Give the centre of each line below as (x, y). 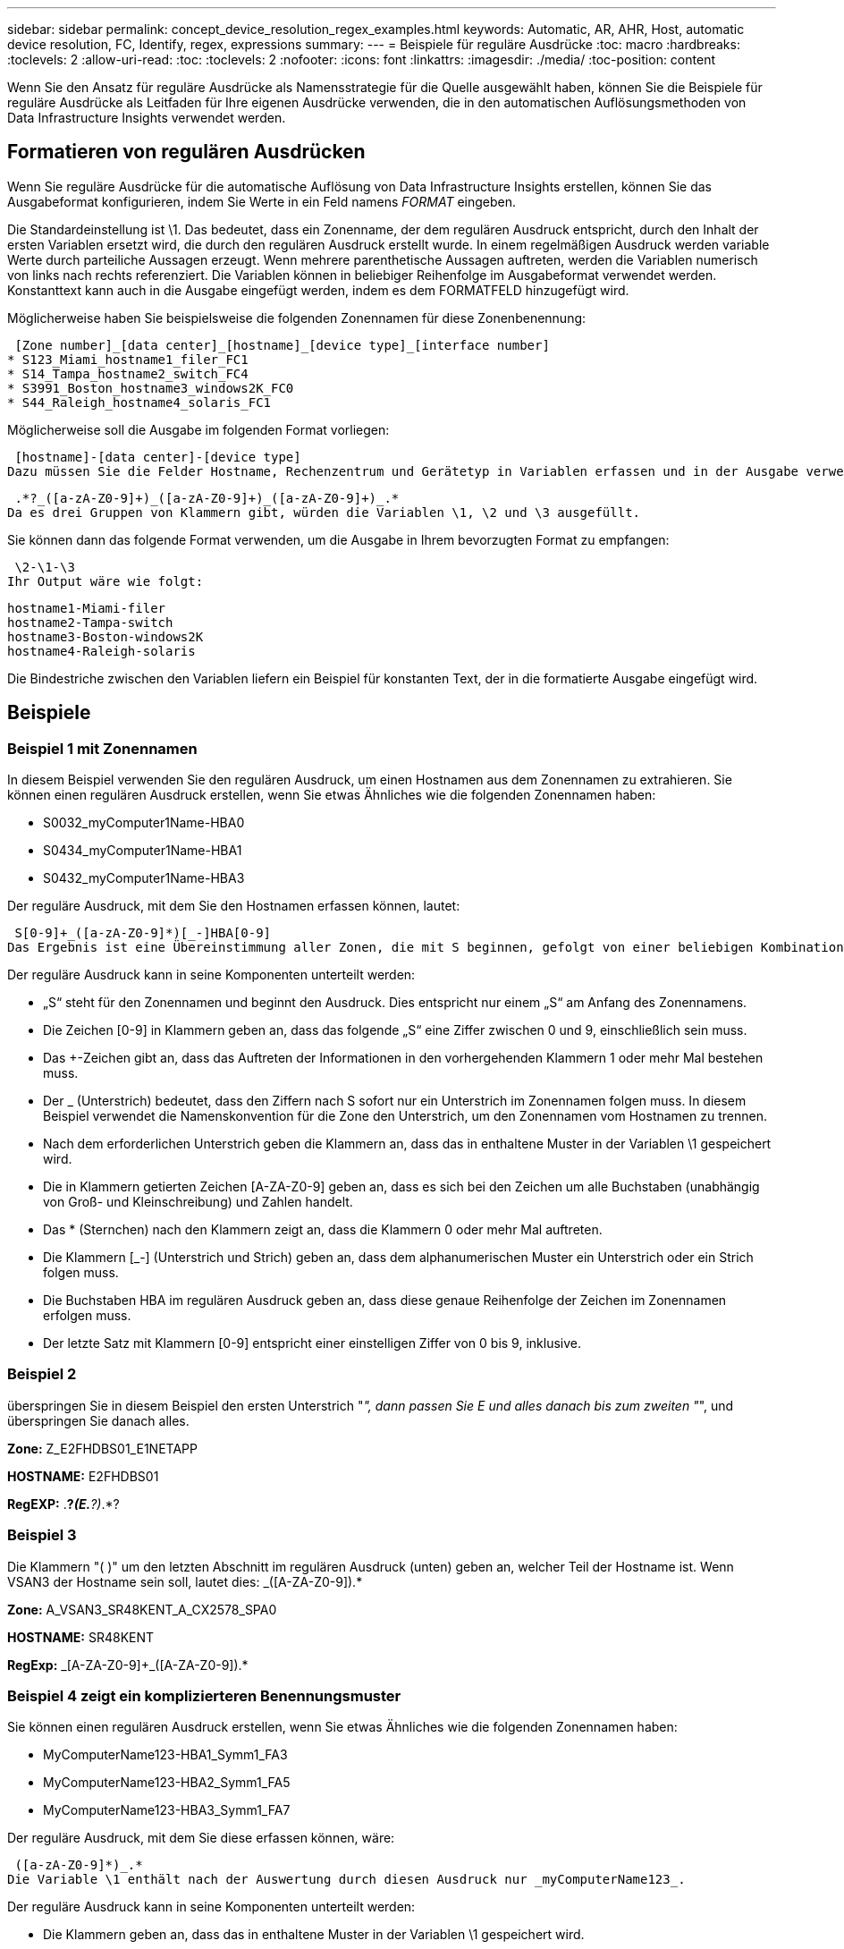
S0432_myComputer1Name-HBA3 (144, 878)
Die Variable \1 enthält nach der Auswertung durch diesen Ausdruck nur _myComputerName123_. (346, 1880)
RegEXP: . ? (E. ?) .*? (63, 1504)
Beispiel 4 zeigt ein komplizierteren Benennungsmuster (204, 1695)
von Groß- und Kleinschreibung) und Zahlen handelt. (198, 1202)
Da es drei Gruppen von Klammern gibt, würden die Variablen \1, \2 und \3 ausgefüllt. (324, 512)
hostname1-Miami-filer (87, 608)
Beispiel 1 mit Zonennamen (102, 748)
